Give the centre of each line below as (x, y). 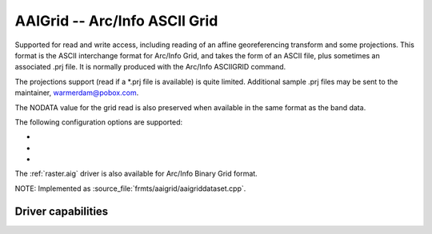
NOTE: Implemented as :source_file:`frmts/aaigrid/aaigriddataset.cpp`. (130, 188)
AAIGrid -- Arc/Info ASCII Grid (116, 21)
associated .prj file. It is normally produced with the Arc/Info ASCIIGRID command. (150, 67)
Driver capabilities (62, 211)
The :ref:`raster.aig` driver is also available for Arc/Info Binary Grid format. (136, 174)
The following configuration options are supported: (99, 122)
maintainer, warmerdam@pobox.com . (77, 93)
